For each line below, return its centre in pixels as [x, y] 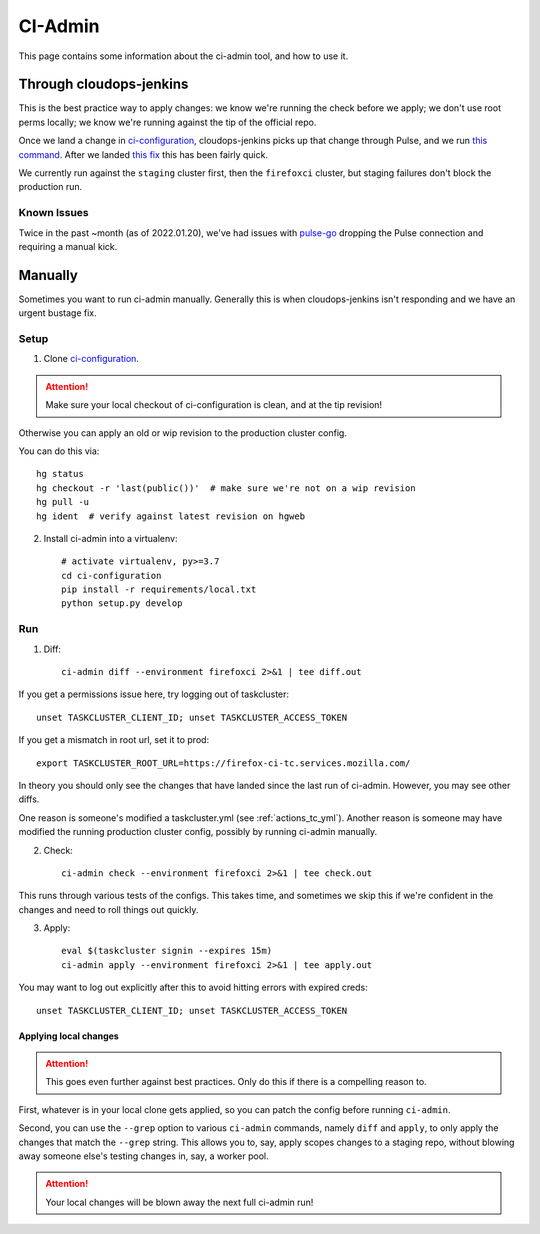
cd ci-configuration [111, 575]
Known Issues [53, 213]
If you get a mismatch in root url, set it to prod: [114, 740]
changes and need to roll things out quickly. [108, 909]
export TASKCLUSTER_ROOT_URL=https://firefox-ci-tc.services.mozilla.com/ [223, 763]
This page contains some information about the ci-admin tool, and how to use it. [183, 56]
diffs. [29, 799]
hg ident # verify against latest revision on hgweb [170, 516]
